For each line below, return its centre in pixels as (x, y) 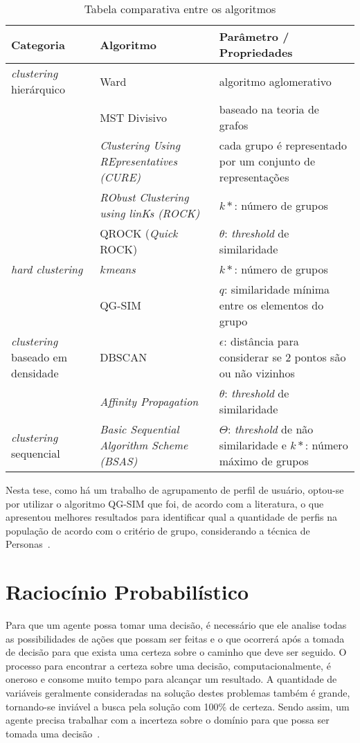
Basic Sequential (139, 429)
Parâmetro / (254, 36)
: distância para (261, 341)
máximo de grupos (264, 461)
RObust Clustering (144, 197)
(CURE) (120, 177)
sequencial (36, 453)
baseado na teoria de (269, 109)
